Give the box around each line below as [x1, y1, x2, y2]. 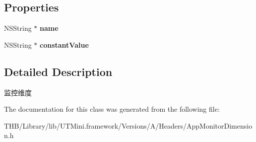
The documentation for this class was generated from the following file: [4, 104, 220, 114]
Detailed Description [4, 64, 113, 79]
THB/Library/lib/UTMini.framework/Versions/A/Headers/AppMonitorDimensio [4, 120, 253, 131]
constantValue [40, 39, 89, 50]
